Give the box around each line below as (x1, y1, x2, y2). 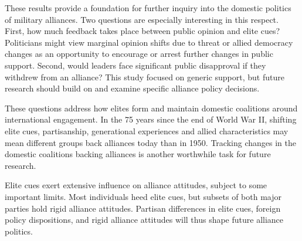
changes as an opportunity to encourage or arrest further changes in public (5, 47, 273, 60)
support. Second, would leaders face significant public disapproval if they (5, 59, 266, 71)
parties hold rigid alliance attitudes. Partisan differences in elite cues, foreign (5, 202, 281, 214)
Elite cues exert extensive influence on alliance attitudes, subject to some (5, 179, 267, 191)
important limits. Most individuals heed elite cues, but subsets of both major (5, 190, 281, 202)
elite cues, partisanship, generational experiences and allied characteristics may (5, 124, 289, 137)
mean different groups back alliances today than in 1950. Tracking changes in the (5, 136, 296, 148)
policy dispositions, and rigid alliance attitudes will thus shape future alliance (5, 213, 284, 226)
